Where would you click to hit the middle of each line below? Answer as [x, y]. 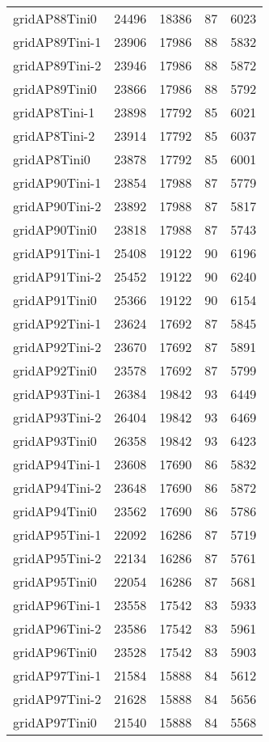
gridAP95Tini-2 [57, 558]
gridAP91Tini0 [55, 300]
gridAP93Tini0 [55, 441]
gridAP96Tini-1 [57, 605]
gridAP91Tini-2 [57, 276]
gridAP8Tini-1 [54, 112]
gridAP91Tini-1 [57, 253]
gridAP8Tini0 [52, 159]
